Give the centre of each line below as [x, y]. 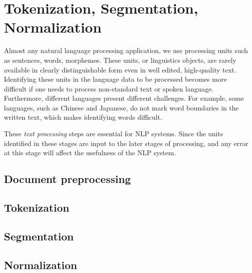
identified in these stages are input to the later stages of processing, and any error [126, 143]
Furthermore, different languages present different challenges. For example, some [124, 98]
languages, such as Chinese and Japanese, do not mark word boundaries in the [121, 107]
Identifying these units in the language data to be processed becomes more [116, 79]
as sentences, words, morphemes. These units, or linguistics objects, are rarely [120, 60]
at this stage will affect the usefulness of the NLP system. [90, 153]
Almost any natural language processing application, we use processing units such [126, 50]
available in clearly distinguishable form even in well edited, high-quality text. [120, 69]
